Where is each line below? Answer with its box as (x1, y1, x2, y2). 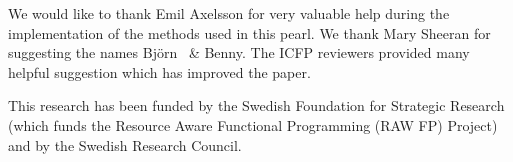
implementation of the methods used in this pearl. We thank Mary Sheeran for (8, 22, 491, 43)
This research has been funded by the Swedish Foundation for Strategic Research (8, 95, 505, 116)
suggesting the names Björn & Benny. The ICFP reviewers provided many (8, 42, 470, 63)
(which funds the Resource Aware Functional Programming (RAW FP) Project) (8, 114, 498, 135)
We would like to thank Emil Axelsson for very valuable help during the (8, 3, 450, 23)
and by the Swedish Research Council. (8, 134, 242, 155)
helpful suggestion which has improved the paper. (8, 61, 311, 82)
